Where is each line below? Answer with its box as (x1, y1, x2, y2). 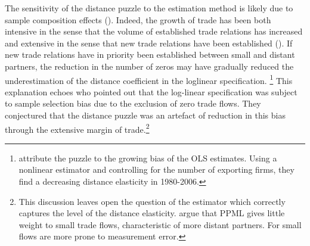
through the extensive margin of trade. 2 (5, 121, 150, 135)
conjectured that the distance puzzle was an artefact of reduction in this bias (5, 109, 286, 121)
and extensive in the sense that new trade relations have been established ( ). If (5, 36, 293, 49)
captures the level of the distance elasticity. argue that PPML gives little (18, 207, 285, 219)
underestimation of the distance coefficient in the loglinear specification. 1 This (5, 72, 293, 86)
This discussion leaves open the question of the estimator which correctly (18, 195, 286, 207)
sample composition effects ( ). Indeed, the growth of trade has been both (5, 13, 271, 26)
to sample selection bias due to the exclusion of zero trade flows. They (5, 97, 261, 110)
